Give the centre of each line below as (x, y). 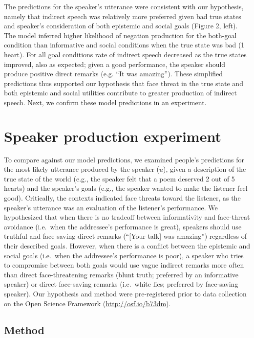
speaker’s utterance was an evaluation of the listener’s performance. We (111, 207)
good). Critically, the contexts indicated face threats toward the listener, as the (122, 198)
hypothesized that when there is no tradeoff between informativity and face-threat (127, 217)
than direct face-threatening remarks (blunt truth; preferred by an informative (121, 274)
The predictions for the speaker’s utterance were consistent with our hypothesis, (124, 6)
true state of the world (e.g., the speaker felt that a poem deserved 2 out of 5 (119, 178)
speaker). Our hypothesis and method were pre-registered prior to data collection (125, 293)
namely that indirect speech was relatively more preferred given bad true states (123, 16)
